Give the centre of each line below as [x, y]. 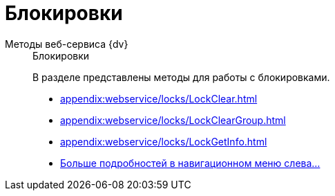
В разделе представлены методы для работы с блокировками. [181, 77]
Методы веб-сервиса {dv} [67, 44]
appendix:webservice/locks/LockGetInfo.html [164, 141]
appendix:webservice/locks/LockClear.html [159, 98]
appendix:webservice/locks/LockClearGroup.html [173, 120]
